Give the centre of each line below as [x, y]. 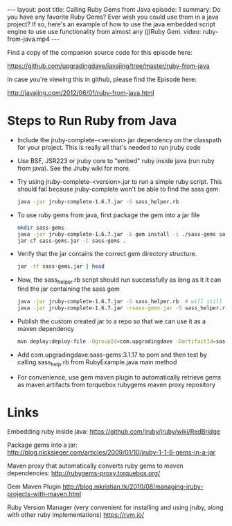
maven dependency [46, 328]
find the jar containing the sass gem [68, 289]
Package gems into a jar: [43, 445]
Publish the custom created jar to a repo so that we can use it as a [111, 321]
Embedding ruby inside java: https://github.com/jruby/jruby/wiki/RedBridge [114, 432]
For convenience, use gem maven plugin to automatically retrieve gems [119, 377]
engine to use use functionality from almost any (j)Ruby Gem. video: [104, 32]
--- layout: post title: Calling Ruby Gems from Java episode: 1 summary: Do [114, 9]
